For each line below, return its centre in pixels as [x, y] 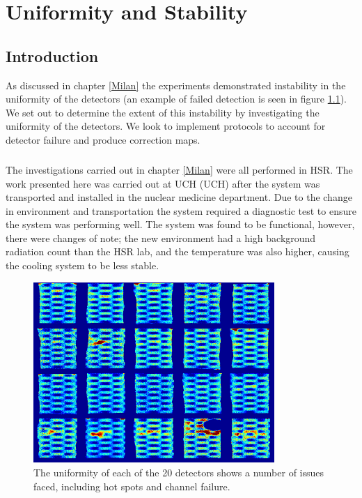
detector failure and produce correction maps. [103, 139]
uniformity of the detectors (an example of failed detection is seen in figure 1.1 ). [176, 99]
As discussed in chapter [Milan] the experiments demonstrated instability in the [176, 85]
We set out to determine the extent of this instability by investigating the [163, 112]
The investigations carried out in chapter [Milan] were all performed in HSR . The [179, 169]
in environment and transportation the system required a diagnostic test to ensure [181, 210]
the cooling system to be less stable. [82, 265]
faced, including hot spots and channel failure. [132, 486]
